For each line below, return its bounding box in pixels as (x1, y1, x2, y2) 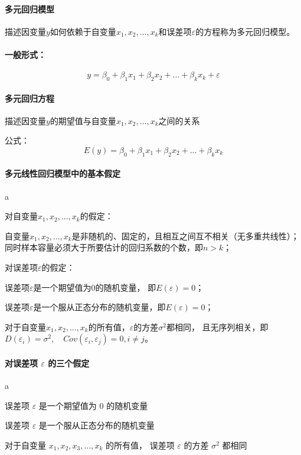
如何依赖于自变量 (50, 25, 116, 37)
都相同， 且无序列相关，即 (166, 320, 269, 333)
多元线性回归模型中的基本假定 (5, 167, 120, 180)
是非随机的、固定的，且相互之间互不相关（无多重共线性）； (71, 229, 299, 242)
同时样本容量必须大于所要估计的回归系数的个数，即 (5, 241, 203, 253)
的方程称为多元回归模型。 (195, 25, 295, 37)
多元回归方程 (5, 92, 54, 104)
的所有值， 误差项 (106, 438, 175, 451)
